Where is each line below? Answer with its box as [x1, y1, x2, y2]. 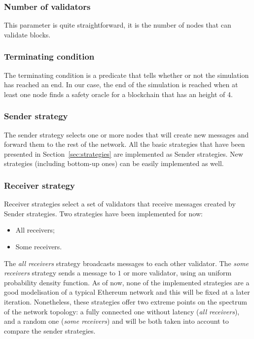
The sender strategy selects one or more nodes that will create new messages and [4, 129, 249, 139]
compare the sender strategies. [4, 325, 96, 336]
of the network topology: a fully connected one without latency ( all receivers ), [4, 306, 240, 316]
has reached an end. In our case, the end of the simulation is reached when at [4, 79, 238, 90]
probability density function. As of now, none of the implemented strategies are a [4, 277, 250, 287]
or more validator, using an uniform [123, 268, 232, 278]
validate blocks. [4, 29, 51, 39]
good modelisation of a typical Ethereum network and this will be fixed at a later [4, 287, 250, 297]
